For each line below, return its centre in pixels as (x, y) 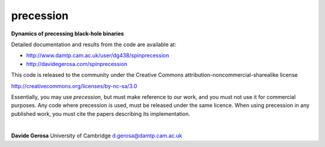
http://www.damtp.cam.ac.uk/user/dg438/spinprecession (98, 55)
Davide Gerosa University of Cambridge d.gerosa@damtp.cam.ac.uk (97, 136)
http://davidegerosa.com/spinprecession (77, 64)
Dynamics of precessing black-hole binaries (68, 34)
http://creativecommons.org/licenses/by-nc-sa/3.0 (74, 86)
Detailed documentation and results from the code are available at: (94, 44)
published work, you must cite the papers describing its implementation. (101, 113)
